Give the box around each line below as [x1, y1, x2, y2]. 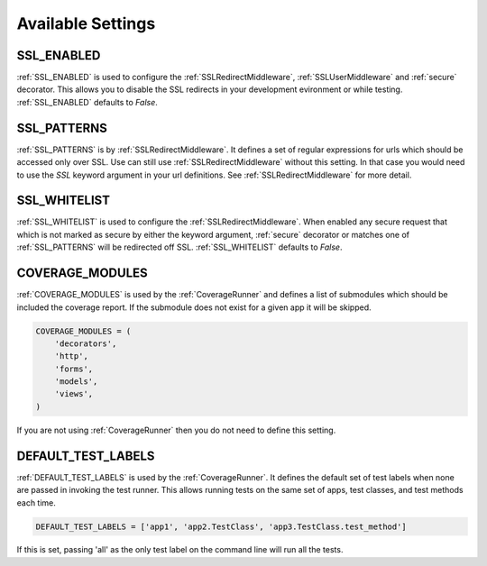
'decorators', [54, 338, 117, 349]
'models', [54, 377, 98, 387]
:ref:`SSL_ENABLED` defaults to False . [16, 96, 158, 107]
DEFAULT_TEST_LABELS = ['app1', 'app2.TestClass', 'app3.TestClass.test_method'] [35, 521, 408, 532]
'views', [54, 388, 94, 399]
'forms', [54, 363, 94, 374]
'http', [54, 351, 89, 361]
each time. [16, 497, 56, 508]
